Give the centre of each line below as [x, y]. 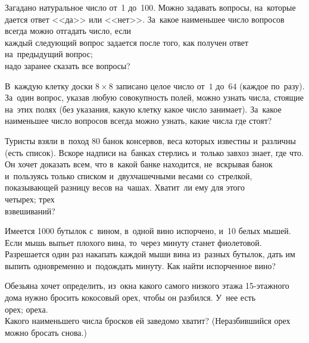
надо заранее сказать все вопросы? [68, 65]
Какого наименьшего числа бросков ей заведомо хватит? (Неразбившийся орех [148, 321]
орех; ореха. [26, 309]
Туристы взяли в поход [47, 140]
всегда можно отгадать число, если [68, 31]
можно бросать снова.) [46, 332]
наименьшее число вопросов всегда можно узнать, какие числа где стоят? [138, 121]
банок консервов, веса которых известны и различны [199, 140]
